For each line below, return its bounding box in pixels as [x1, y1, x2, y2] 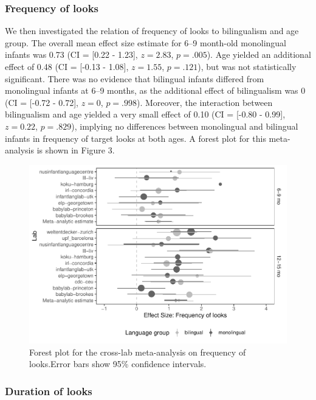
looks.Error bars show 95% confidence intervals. [29, 357, 207, 370]
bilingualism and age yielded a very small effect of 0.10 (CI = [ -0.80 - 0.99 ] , [5, 108, 286, 121]
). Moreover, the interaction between [136, 96, 273, 108]
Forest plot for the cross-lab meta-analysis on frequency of [29, 345, 246, 358]
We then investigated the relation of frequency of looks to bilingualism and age [5, 24, 299, 37]
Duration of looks [5, 383, 92, 398]
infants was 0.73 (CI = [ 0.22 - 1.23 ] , [5, 48, 138, 61]
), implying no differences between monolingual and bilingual [71, 119, 298, 132]
